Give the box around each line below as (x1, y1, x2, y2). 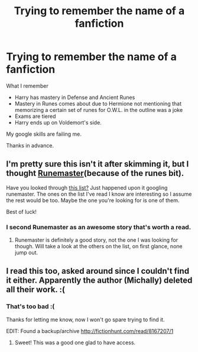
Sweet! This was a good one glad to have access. (14, 339, 136, 346)
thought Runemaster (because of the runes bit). (6, 168, 184, 178)
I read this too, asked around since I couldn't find (6, 266, 190, 276)
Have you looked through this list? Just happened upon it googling (6, 184, 168, 191)
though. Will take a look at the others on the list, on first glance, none (14, 243, 183, 250)
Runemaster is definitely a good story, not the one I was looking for (14, 236, 178, 244)
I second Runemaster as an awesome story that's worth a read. (6, 223, 191, 231)
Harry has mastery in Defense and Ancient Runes (14, 94, 135, 101)
